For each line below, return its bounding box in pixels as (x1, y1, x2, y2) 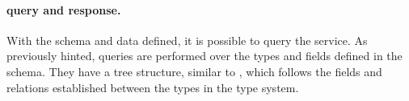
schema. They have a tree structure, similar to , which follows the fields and (6, 63, 382, 79)
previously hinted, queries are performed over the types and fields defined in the (6, 47, 403, 64)
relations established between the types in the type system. (6, 79, 299, 95)
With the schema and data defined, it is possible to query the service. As (6, 31, 368, 48)
